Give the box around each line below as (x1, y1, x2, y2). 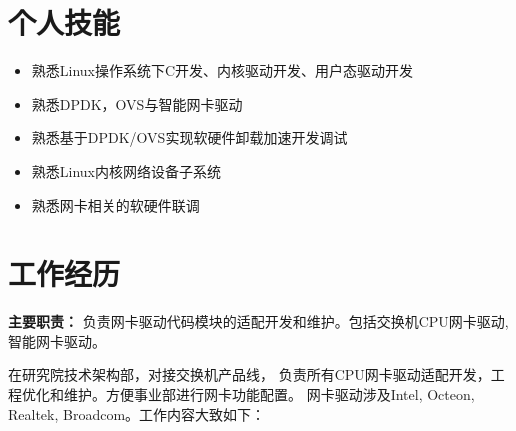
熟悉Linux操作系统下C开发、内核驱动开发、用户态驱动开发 (31, 60, 414, 81)
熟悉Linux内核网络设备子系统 (31, 160, 222, 181)
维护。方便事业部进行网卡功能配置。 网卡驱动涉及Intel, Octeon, (63, 384, 475, 404)
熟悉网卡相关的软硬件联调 (31, 194, 200, 215)
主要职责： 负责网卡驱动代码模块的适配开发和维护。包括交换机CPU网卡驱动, (8, 311, 509, 332)
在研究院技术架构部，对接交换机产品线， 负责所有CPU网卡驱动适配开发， (8, 364, 491, 385)
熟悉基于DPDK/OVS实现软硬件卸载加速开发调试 (31, 127, 348, 148)
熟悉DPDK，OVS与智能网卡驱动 (31, 93, 243, 114)
